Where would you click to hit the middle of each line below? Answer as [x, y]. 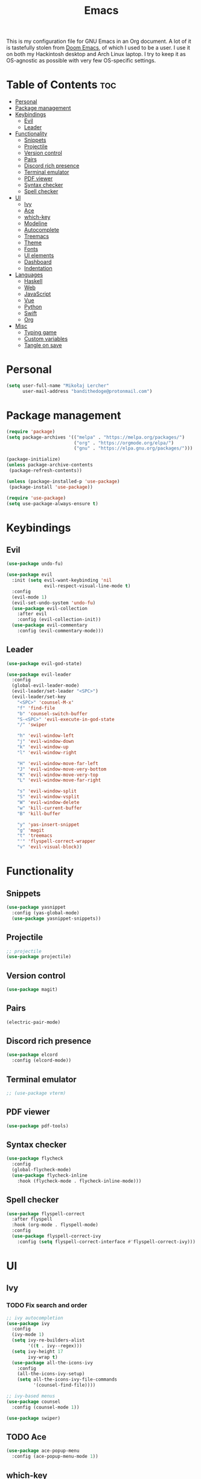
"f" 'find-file [36, 708]
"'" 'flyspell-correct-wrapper [56, 841]
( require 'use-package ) [36, 498]
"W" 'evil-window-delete [48, 803]
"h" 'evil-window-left [46, 736]
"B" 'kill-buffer [39, 813]
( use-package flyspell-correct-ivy [56, 1236]
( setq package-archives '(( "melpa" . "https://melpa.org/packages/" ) [96, 437]
